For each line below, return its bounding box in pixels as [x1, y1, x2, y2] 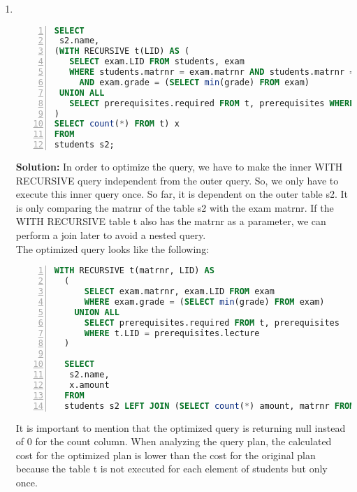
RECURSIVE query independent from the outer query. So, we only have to [15, 173, 339, 187]
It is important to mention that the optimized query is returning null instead [15, 420, 346, 435]
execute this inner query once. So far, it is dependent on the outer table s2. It [15, 187, 349, 201]
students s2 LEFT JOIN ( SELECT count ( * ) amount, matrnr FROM [64, 400, 355, 411]
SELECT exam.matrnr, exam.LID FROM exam [84, 287, 275, 296]
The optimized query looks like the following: [15, 241, 210, 256]
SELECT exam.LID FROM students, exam [69, 57, 245, 67]
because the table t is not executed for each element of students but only [15, 461, 328, 476]
